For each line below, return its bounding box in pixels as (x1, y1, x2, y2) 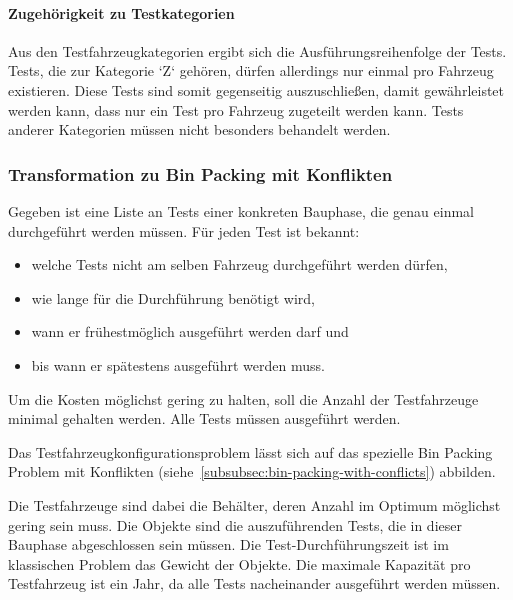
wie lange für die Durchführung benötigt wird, (31, 287, 315, 308)
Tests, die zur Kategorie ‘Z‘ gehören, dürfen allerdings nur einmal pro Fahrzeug (8, 60, 494, 81)
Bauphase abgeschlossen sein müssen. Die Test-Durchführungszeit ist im (8, 534, 449, 555)
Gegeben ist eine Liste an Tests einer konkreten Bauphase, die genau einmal (8, 200, 475, 221)
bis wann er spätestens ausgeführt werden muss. (31, 354, 325, 375)
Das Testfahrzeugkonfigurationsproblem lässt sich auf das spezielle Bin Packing (8, 441, 493, 462)
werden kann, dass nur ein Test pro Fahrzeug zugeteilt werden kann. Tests (8, 99, 464, 120)
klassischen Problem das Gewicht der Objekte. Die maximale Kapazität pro (8, 553, 471, 574)
